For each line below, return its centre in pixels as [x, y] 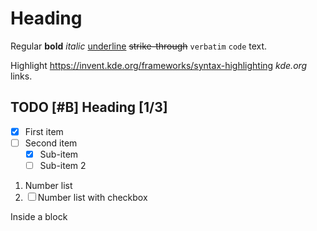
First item [44, 131]
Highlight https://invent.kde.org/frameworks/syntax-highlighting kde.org [159, 65]
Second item [51, 143]
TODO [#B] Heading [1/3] [89, 107]
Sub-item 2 [63, 165]
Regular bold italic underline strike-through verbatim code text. [139, 46]
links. [21, 76]
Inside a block [39, 216]
